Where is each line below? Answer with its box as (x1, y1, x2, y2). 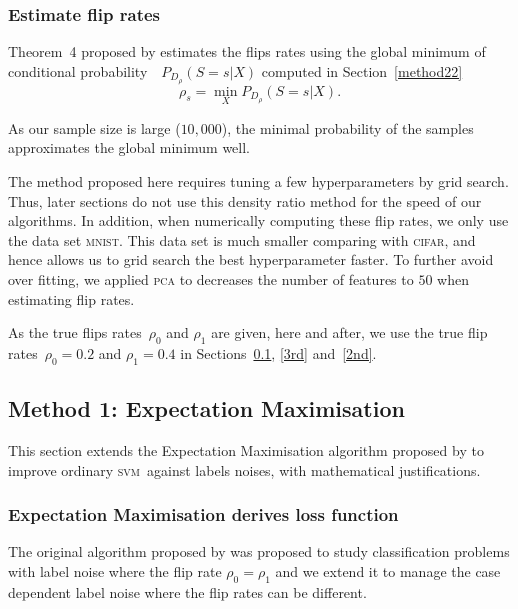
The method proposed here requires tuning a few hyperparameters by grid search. (8, 171, 509, 192)
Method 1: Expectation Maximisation (8, 393, 405, 424)
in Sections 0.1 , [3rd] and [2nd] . (180, 343, 377, 364)
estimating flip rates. (8, 288, 135, 309)
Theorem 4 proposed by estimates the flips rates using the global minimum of (8, 41, 486, 62)
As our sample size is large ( (8, 117, 181, 138)
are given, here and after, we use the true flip (211, 322, 488, 343)
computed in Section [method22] (261, 60, 463, 81)
